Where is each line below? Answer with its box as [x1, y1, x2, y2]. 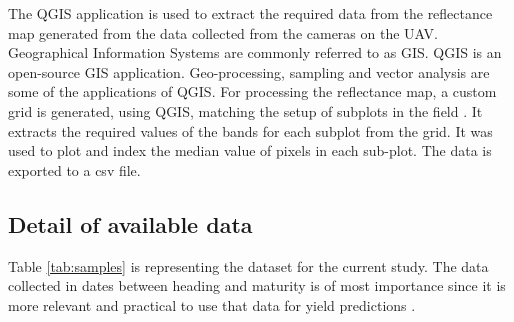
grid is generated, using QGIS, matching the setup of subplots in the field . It [8, 100, 483, 121]
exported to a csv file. [8, 159, 141, 180]
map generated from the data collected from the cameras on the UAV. [8, 22, 438, 43]
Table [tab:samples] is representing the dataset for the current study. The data [8, 255, 489, 276]
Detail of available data [8, 208, 253, 239]
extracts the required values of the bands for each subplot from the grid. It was [8, 120, 493, 141]
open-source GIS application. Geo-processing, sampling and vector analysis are [8, 61, 490, 82]
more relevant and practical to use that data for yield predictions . [8, 294, 416, 315]
